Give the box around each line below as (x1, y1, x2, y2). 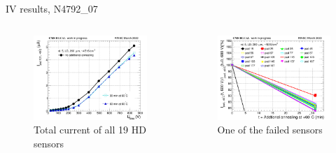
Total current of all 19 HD (34, 122, 146, 137)
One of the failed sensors (217, 122, 323, 137)
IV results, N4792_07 (6, 1, 98, 15)
